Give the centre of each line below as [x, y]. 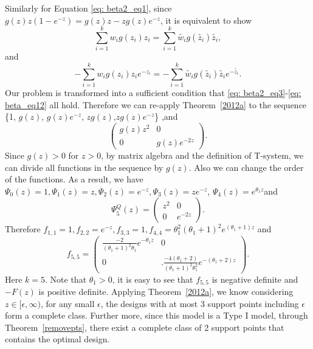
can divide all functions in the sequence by [84, 167]
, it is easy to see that [153, 279]
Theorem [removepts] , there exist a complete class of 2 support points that [145, 327]
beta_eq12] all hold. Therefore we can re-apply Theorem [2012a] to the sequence [156, 104]
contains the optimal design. [57, 339]
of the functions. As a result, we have [74, 179]
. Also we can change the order [246, 167]
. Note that [66, 279]
